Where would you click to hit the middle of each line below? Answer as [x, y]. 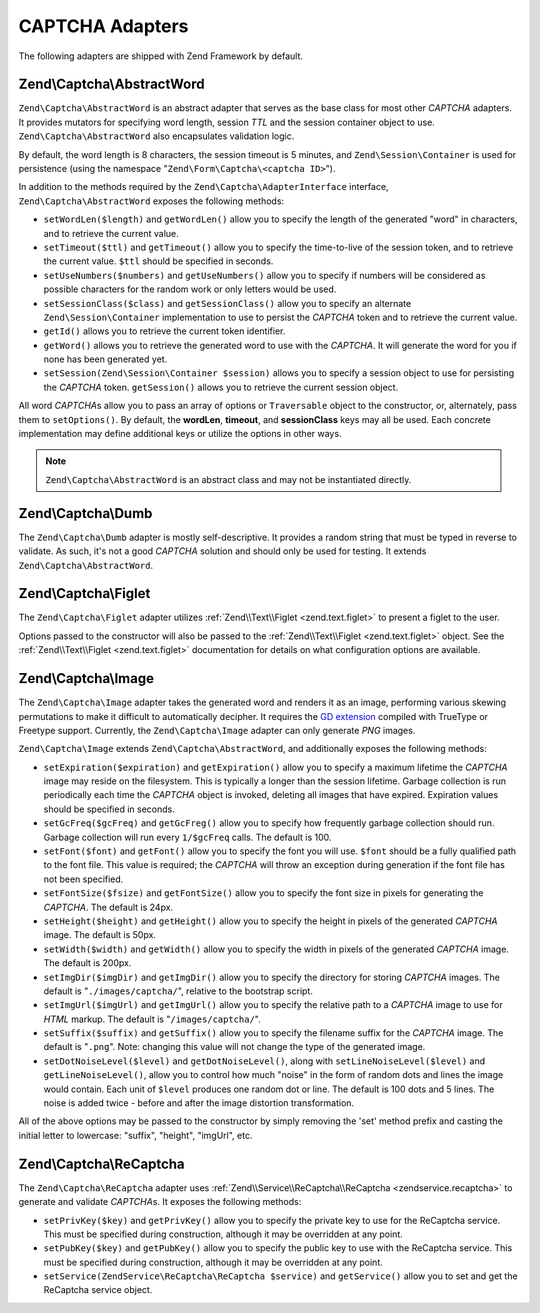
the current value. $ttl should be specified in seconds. [158, 261]
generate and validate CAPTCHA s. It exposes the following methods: [160, 1202]
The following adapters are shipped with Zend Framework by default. [161, 56]
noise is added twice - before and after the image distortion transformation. [199, 1103]
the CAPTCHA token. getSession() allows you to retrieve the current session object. [221, 387]
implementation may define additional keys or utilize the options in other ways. [180, 434]
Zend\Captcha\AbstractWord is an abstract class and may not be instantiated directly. [228, 479]
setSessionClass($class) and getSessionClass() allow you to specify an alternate [227, 303]
